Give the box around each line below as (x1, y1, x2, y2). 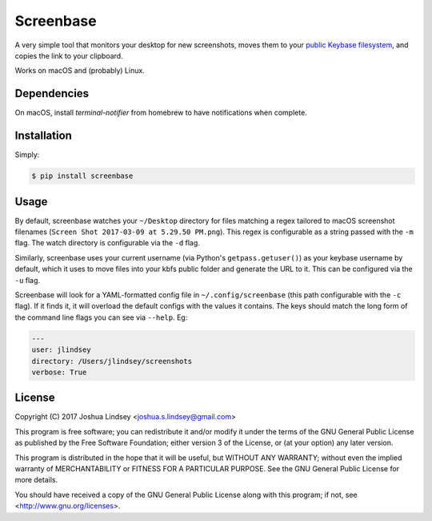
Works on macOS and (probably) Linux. (14, 66, 146, 75)
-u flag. (14, 275, 40, 285)
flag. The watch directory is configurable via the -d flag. (14, 238, 200, 248)
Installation (14, 129, 72, 143)
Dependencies (14, 87, 90, 100)
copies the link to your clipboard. (14, 50, 123, 60)
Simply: (14, 150, 40, 160)
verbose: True (31, 367, 87, 377)
